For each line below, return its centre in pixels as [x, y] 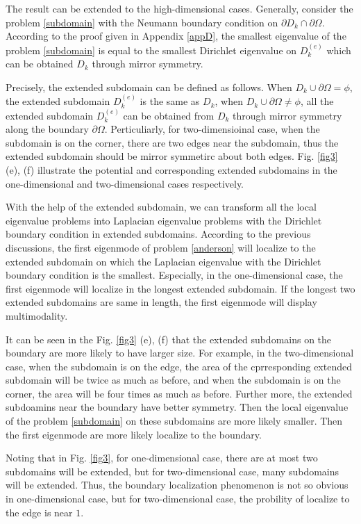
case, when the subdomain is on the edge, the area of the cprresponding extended [179, 366]
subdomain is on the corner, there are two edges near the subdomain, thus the [172, 142]
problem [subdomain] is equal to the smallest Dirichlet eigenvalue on [151, 50]
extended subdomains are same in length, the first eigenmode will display [161, 302]
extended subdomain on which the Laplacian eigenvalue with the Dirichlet [163, 261]
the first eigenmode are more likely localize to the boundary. [134, 434]
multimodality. [37, 315]
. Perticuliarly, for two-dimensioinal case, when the [212, 129]
